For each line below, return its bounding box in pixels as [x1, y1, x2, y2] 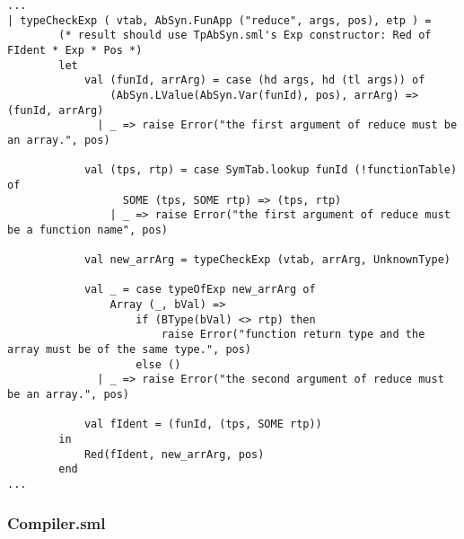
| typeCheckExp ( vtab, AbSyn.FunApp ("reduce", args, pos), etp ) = [7, 13, 432, 27]
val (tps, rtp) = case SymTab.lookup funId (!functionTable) [83, 163, 458, 177]
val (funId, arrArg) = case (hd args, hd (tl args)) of [83, 74, 425, 87]
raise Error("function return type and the [161, 328, 425, 341]
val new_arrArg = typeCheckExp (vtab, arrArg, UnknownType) [83, 253, 451, 267]
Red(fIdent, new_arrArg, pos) [83, 447, 265, 461]
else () [136, 358, 181, 371]
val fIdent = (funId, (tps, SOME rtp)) [83, 418, 322, 431]
